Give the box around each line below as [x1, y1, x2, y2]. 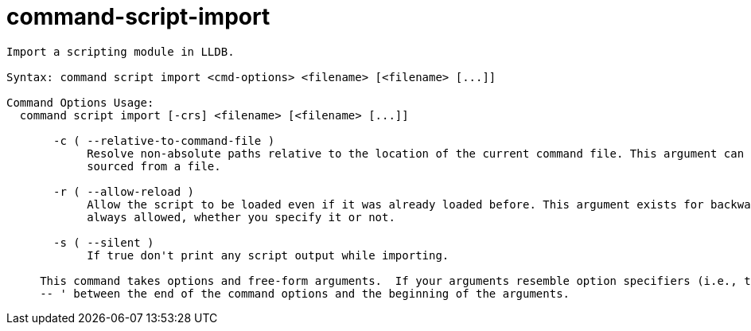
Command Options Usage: [6, 95, 154, 109]
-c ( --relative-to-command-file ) [53, 134, 275, 147]
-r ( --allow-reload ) [53, 185, 195, 198]
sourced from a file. [87, 159, 221, 173]
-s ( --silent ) [53, 236, 154, 249]
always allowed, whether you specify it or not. [87, 210, 395, 224]
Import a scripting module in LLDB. [6, 45, 235, 58]
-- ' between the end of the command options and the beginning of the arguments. [40, 286, 570, 300]
